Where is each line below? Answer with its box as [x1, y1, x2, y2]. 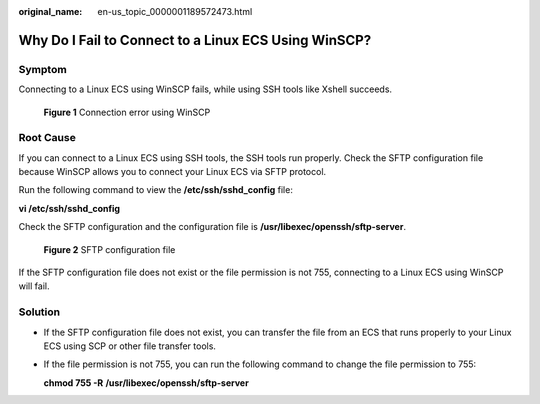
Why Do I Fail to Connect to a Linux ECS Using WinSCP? [18, 31, 372, 49]
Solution [18, 305, 61, 319]
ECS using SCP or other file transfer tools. [43, 340, 217, 352]
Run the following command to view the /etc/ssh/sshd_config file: [18, 184, 294, 196]
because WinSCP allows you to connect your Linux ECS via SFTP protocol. [18, 166, 327, 178]
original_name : [18, 6, 83, 17]
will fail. [18, 280, 50, 292]
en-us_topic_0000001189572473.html [97, 6, 253, 17]
